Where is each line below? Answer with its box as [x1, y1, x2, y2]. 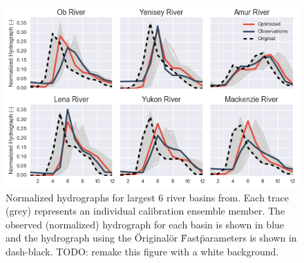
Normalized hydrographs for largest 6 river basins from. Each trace [6, 190, 289, 204]
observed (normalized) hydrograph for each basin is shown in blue [6, 217, 285, 231]
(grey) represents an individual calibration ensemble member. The [6, 203, 285, 218]
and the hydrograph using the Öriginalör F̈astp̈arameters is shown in [6, 230, 297, 245]
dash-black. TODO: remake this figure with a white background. [6, 244, 279, 258]
